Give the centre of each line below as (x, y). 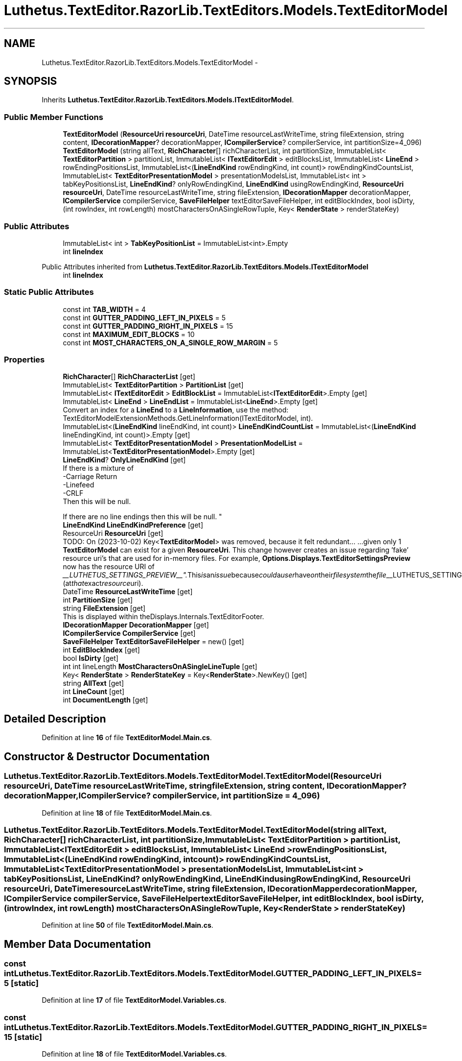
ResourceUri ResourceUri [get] (113, 533)
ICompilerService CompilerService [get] (129, 633)
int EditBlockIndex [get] (101, 650)
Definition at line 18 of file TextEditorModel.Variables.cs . (134, 1054)
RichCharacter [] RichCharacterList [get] (129, 377)
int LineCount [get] (94, 692)
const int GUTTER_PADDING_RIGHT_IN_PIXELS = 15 (148, 326)
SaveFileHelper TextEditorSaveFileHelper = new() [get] (153, 642)
